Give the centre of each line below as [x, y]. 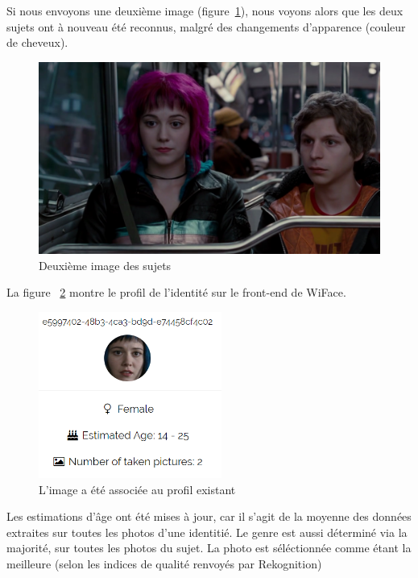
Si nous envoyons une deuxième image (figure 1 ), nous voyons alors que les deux [205, 10]
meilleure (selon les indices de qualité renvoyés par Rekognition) [164, 564]
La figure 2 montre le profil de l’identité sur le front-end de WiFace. [176, 292]
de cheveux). [37, 42]
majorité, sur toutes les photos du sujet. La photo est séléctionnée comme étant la [209, 548]
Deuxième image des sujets [105, 265]
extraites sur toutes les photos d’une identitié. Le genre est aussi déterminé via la [207, 532]
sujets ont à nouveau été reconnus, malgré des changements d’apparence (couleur [206, 26]
